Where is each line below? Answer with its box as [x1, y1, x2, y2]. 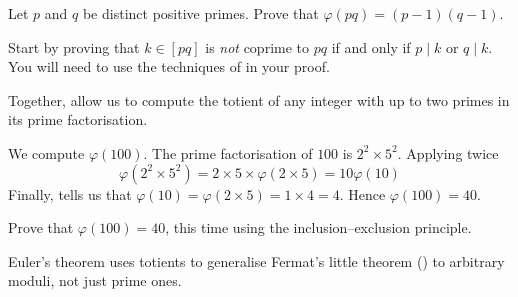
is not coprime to [205, 36, 310, 57]
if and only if [331, 36, 411, 57]
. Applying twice [397, 142, 499, 163]
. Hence [339, 183, 386, 204]
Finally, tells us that [8, 183, 132, 204]
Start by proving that [8, 36, 140, 57]
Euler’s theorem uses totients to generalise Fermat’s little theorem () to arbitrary [8, 250, 505, 271]
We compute [8, 142, 85, 163]
